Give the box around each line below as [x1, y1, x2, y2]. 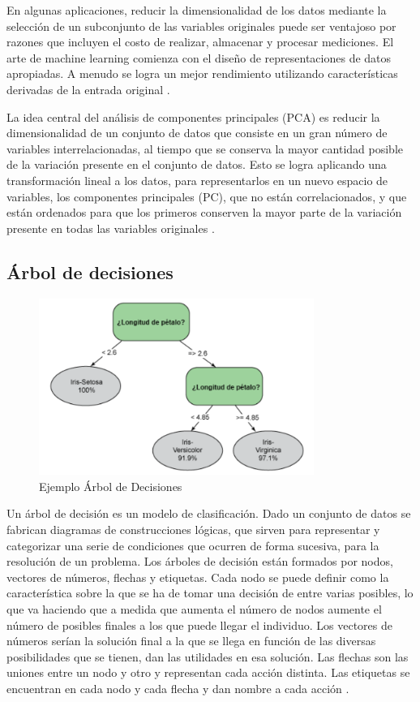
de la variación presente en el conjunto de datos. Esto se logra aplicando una [6, 156, 387, 173]
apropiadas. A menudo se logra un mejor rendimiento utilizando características [6, 65, 398, 82]
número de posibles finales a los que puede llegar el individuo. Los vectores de [6, 616, 392, 633]
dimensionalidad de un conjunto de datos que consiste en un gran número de [6, 124, 388, 141]
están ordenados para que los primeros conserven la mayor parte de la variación [6, 204, 402, 221]
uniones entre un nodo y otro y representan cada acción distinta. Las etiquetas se [6, 664, 410, 681]
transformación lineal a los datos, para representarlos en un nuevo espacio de [6, 171, 388, 188]
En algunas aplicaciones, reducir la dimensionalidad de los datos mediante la [6, 2, 387, 18]
